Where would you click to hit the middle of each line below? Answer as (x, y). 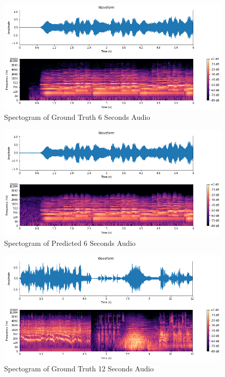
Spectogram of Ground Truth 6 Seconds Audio (77, 117)
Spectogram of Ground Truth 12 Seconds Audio (79, 368)
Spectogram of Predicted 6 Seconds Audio (70, 243)
